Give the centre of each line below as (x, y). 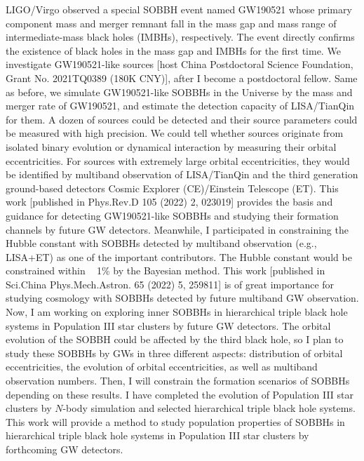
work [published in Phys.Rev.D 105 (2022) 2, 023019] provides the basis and (169, 202)
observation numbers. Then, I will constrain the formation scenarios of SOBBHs (178, 381)
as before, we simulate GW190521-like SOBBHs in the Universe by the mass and (179, 92)
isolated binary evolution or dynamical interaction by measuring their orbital (171, 146)
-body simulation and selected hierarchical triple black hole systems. (209, 408)
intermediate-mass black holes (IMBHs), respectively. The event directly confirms (180, 37)
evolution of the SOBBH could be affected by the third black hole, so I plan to (175, 339)
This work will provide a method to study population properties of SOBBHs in (175, 421)
